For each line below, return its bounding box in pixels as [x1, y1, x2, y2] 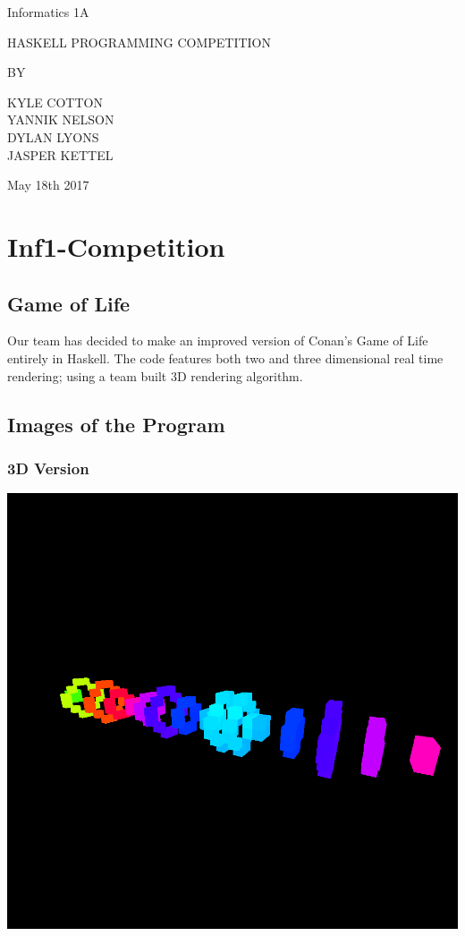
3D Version [7, 456, 89, 479]
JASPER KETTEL [7, 145, 114, 164]
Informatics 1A [7, 3, 89, 21]
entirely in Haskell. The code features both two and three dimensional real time [7, 348, 444, 367]
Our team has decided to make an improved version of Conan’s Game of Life [7, 331, 428, 350]
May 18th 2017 [7, 175, 89, 194]
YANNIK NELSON [7, 110, 114, 129]
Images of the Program [7, 410, 225, 438]
